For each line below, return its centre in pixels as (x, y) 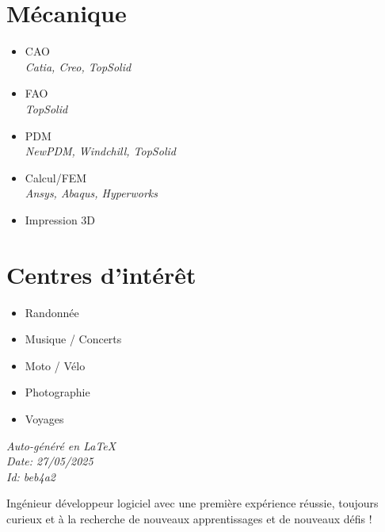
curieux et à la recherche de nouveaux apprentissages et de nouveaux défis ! (189, 518)
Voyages (44, 418)
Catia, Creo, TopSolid (78, 66)
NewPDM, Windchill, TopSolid (100, 151)
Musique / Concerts (73, 339)
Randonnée (52, 312)
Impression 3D (60, 219)
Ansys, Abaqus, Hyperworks (91, 193)
